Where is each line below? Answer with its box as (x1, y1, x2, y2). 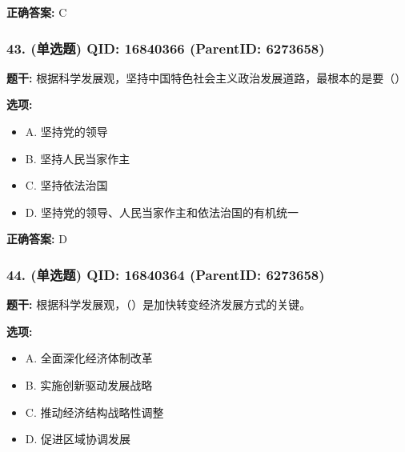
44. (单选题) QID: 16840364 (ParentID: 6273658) (6, 264, 325, 284)
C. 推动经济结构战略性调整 (25, 403, 164, 420)
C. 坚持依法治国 (25, 177, 108, 194)
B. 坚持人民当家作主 (25, 150, 130, 166)
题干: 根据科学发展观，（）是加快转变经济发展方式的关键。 (6, 296, 311, 313)
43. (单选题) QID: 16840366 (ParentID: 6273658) (6, 38, 325, 58)
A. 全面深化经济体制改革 (25, 350, 153, 366)
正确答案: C (6, 4, 67, 20)
